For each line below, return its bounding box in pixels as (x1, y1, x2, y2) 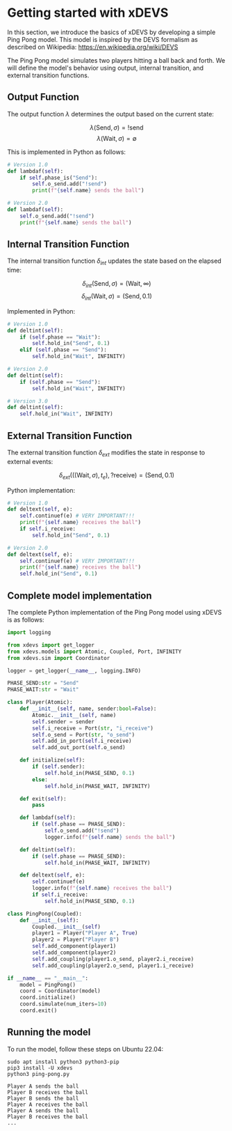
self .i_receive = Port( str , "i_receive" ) (32, 725, 154, 732)
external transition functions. (7, 71, 90, 79)
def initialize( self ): (19, 757, 85, 764)
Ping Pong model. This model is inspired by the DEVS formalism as (7, 35, 198, 43)
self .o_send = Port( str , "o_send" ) (32, 731, 135, 738)
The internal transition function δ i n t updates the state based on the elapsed (7, 256, 222, 267)
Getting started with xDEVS (7, 5, 169, 21)
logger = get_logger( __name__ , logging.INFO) (7, 667, 141, 674)
